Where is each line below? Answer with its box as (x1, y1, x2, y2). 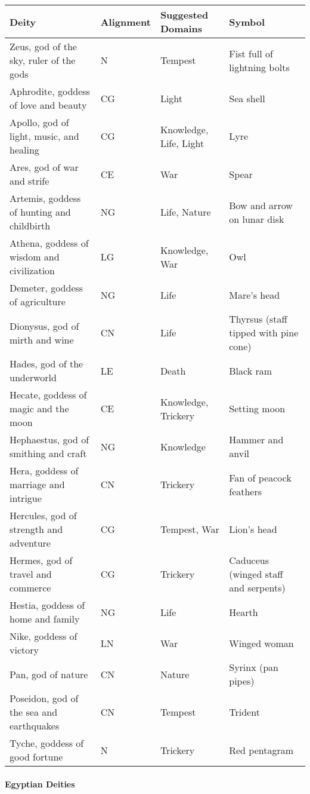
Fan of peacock (229, 470, 292, 485)
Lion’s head (229, 522, 277, 536)
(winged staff (229, 567, 283, 581)
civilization (10, 263, 55, 277)
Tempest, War (160, 522, 219, 536)
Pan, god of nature (10, 667, 88, 681)
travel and (10, 567, 52, 581)
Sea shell (229, 91, 265, 105)
